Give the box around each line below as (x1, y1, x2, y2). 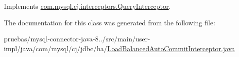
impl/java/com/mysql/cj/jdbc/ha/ (4, 43, 107, 53)
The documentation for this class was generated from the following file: (4, 17, 215, 27)
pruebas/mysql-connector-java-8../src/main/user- (4, 34, 150, 44)
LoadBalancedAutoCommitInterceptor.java (107, 43, 235, 53)
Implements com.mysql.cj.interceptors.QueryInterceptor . (4, 1, 171, 11)
